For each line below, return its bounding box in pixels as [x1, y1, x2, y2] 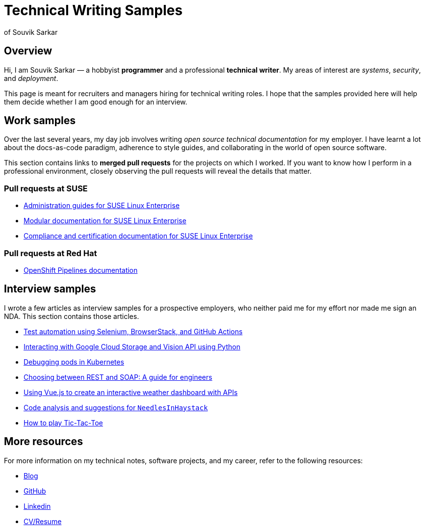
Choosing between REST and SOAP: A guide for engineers [24, 372, 212, 381]
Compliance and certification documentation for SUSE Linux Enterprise [24, 232, 253, 240]
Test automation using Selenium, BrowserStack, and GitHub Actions [24, 327, 243, 336]
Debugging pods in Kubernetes [24, 357, 124, 366]
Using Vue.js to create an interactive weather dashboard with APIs [24, 388, 238, 397]
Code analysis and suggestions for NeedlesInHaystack [24, 403, 208, 412]
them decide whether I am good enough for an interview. [4, 97, 187, 106]
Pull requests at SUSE [4, 183, 88, 193]
